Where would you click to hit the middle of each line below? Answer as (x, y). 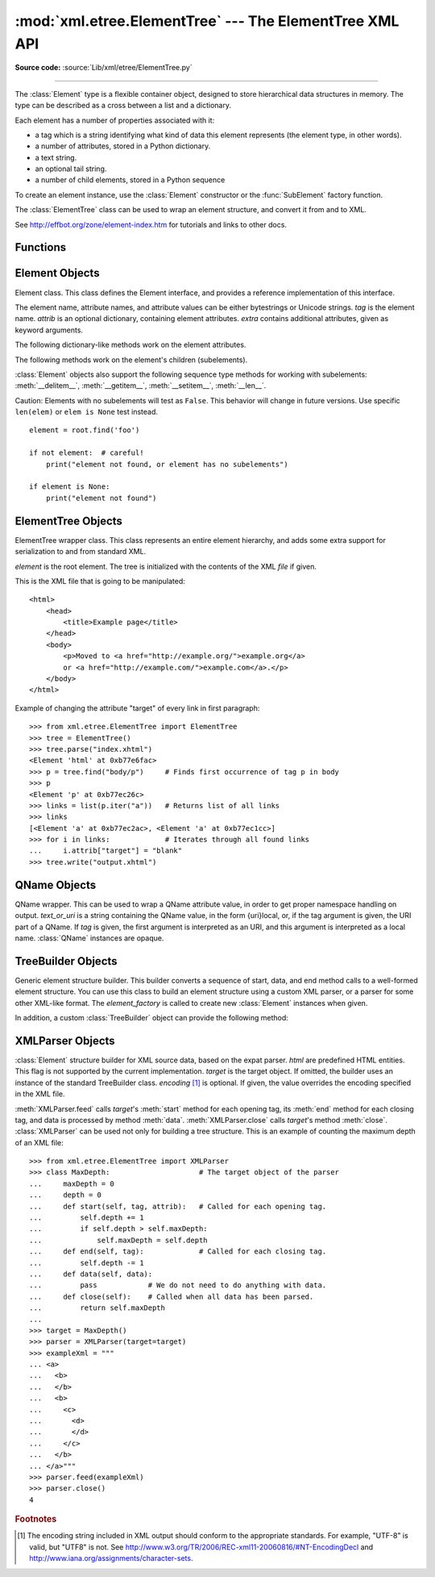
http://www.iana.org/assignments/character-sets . (111, 1558)
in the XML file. (40, 1094)
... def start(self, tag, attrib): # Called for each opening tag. (178, 1206)
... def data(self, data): (91, 1274)
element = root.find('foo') (85, 430)
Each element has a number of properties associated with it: (115, 120)
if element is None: (70, 487)
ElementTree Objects (68, 521)
